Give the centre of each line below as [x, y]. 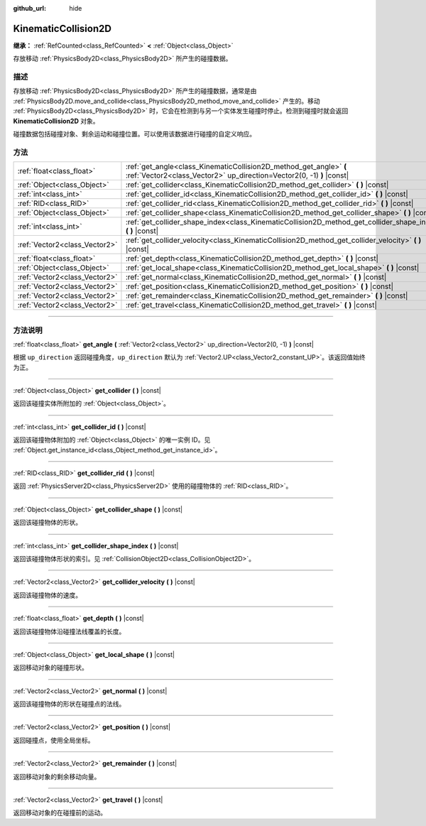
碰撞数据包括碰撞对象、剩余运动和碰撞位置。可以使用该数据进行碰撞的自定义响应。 [134, 134]
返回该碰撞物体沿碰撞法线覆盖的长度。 [69, 631]
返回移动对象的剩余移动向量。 [57, 776]
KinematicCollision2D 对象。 [56, 121]
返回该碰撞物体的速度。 [47, 595]
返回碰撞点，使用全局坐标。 [54, 740]
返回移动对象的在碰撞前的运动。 [60, 813]
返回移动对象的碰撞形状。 [50, 668]
